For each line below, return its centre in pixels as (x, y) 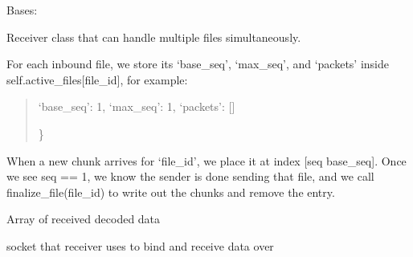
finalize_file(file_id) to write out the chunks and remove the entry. (171, 192)
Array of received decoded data (84, 219)
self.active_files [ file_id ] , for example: (97, 79)
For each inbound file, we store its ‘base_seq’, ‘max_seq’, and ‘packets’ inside (198, 64)
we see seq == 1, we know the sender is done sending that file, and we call (190, 176)
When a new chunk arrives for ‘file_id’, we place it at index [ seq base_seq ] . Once (206, 160)
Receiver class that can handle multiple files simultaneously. (154, 37)
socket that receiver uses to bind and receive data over (140, 245)
